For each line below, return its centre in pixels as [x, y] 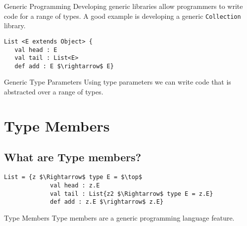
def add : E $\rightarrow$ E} [64, 66]
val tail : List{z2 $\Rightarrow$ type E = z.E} [132, 194]
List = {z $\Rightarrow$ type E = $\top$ [73, 177]
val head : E [36, 50]
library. [15, 25]
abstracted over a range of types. [54, 92]
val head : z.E [75, 185]
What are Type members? [73, 157]
